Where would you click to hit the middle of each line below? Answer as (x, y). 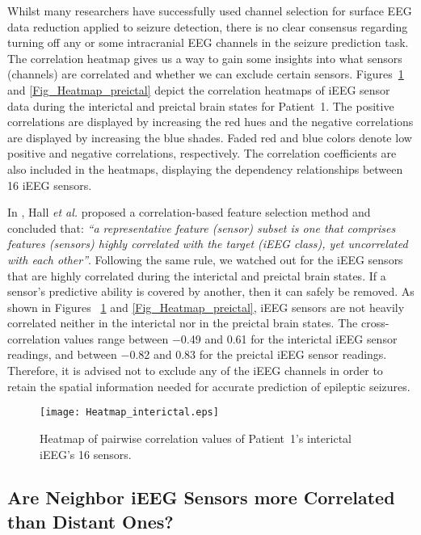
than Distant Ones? (91, 521)
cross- (375, 323)
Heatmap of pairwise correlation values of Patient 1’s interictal (196, 438)
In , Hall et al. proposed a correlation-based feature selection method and (189, 212)
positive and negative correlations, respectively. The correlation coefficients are (202, 153)
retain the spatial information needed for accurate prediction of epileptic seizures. (209, 386)
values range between (116, 338)
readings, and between (62, 354)
